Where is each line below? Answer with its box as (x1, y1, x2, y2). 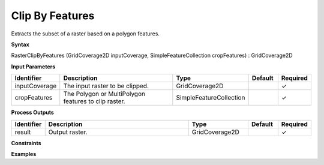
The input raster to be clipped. (63, 82, 149, 90)
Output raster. (48, 128, 88, 136)
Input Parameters (11, 63, 56, 70)
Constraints (11, 139, 41, 146)
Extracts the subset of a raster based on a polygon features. (11, 30, 160, 37)
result (14, 128, 31, 136)
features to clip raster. (63, 97, 125, 106)
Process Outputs (11, 109, 54, 116)
